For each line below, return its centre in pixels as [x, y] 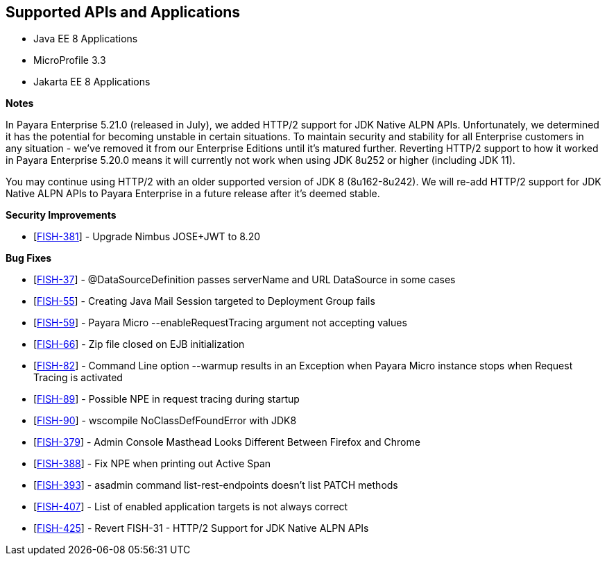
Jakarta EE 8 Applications [92, 82]
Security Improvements [61, 215]
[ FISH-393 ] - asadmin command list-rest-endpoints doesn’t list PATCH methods [216, 485]
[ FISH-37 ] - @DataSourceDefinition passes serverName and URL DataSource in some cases [245, 280]
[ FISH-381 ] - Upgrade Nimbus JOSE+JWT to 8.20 [147, 237]
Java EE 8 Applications [86, 39]
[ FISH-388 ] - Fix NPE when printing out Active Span [152, 464]
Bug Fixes [29, 258]
